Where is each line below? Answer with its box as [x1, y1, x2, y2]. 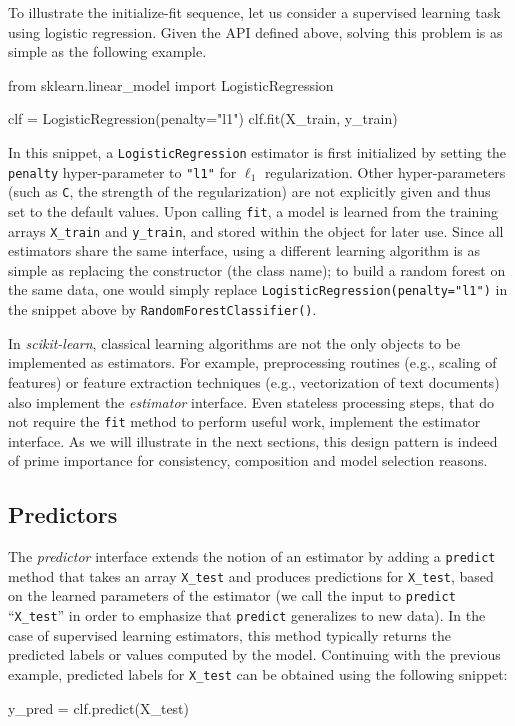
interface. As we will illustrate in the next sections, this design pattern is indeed [8, 430, 498, 451]
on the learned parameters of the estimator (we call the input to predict [8, 585, 456, 606]
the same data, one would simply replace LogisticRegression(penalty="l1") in [8, 279, 508, 300]
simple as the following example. [8, 41, 207, 62]
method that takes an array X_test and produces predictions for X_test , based [8, 565, 494, 586]
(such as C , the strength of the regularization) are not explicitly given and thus [8, 181, 491, 202]
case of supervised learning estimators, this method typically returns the [8, 624, 451, 645]
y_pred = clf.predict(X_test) [8, 697, 190, 718]
